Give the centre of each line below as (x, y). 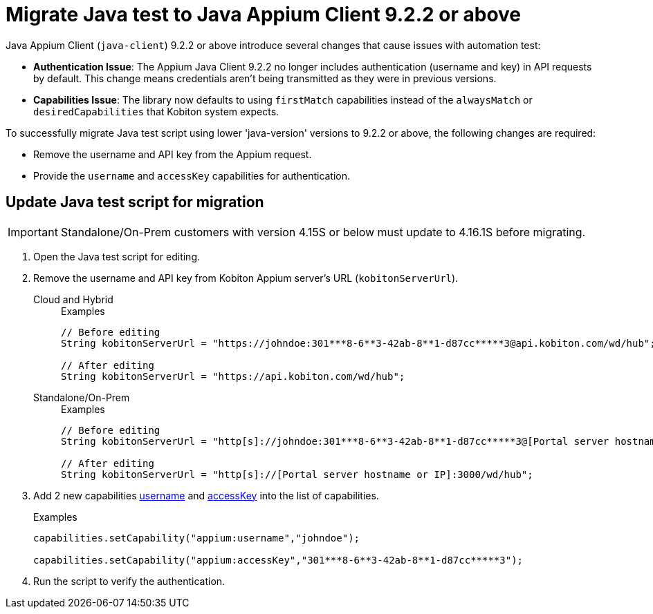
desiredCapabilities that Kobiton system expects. (156, 111)
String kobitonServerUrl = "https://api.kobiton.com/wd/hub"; (233, 376)
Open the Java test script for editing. (117, 256)
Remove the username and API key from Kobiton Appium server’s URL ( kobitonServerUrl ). (246, 278)
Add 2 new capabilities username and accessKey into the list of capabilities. (206, 495)
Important (33, 232)
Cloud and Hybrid (73, 299)
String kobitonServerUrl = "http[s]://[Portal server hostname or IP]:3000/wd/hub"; (297, 474)
